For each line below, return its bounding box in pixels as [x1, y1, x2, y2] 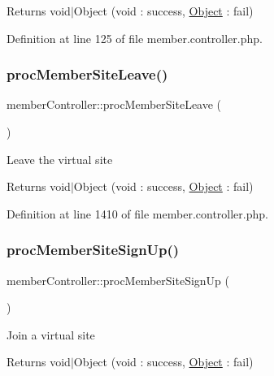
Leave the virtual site [7, 150, 113, 167]
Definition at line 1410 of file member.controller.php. [7, 205, 268, 222]
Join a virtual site [7, 326, 95, 343]
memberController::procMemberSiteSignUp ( [7, 271, 230, 288]
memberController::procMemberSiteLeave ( [7, 96, 222, 113]
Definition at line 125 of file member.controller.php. [7, 29, 263, 46]
